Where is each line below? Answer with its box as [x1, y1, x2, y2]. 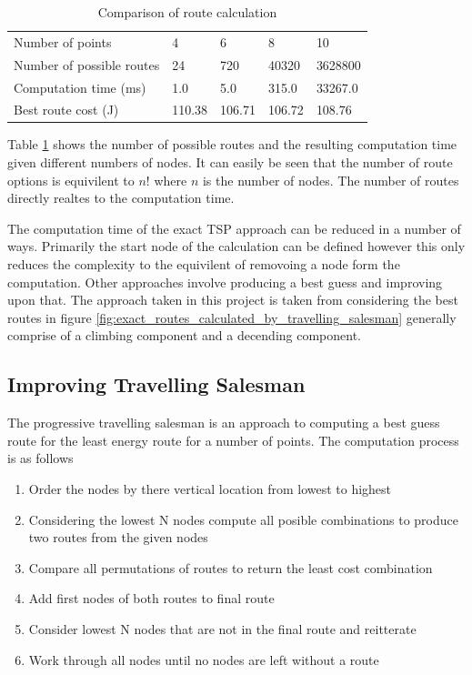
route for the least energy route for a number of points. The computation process [7, 430, 459, 449]
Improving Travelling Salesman [7, 370, 306, 398]
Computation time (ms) [14, 77, 146, 96]
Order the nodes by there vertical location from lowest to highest [28, 479, 392, 498]
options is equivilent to [7, 170, 135, 189]
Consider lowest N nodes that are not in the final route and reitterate [28, 619, 417, 638]
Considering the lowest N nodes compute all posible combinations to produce [28, 509, 458, 529]
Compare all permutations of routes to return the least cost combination [28, 558, 433, 577]
